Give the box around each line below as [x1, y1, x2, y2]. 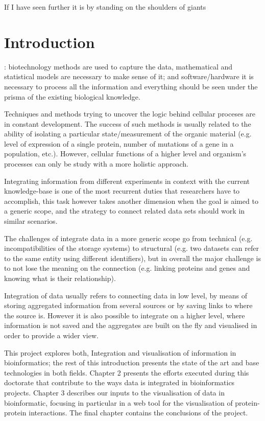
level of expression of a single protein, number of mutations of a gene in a [4, 138, 234, 149]
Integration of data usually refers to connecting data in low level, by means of [4, 290, 247, 300]
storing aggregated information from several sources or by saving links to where [4, 300, 253, 311]
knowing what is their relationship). [4, 273, 116, 283]
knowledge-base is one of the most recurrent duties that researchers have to [4, 185, 240, 196]
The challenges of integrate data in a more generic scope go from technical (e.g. [4, 232, 253, 243]
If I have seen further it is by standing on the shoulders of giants [4, 2, 206, 12]
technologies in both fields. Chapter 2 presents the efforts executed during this [4, 367, 249, 378]
